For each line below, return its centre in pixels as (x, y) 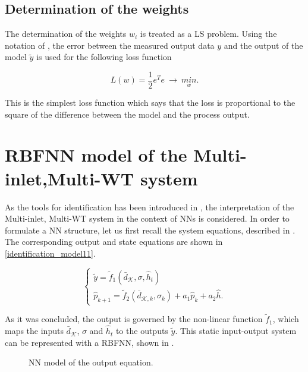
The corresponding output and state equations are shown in (114, 242)
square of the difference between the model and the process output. (127, 114)
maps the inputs (34, 331)
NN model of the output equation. (91, 362)
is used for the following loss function (104, 57)
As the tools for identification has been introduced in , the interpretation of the (150, 207)
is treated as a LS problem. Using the (208, 34)
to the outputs (142, 331)
